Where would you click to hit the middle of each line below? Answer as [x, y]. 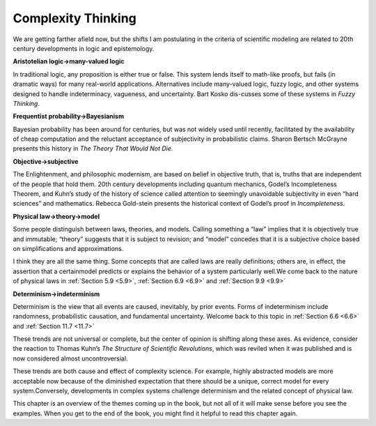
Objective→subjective [46, 161]
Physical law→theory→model [56, 216]
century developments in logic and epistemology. [84, 48]
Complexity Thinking [75, 18]
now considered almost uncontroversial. [70, 358]
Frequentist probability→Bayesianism [69, 116]
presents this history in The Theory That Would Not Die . [93, 149]
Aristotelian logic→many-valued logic [69, 61]
